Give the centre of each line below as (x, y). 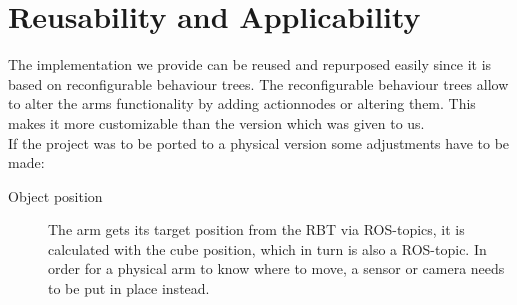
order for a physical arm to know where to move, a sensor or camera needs (276, 268)
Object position (55, 195)
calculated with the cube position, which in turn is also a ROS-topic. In (267, 248)
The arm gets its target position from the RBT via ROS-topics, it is (256, 229)
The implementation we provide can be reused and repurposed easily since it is (250, 64)
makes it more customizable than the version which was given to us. (216, 122)
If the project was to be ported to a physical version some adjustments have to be (259, 142)
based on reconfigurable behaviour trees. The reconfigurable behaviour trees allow (258, 83)
